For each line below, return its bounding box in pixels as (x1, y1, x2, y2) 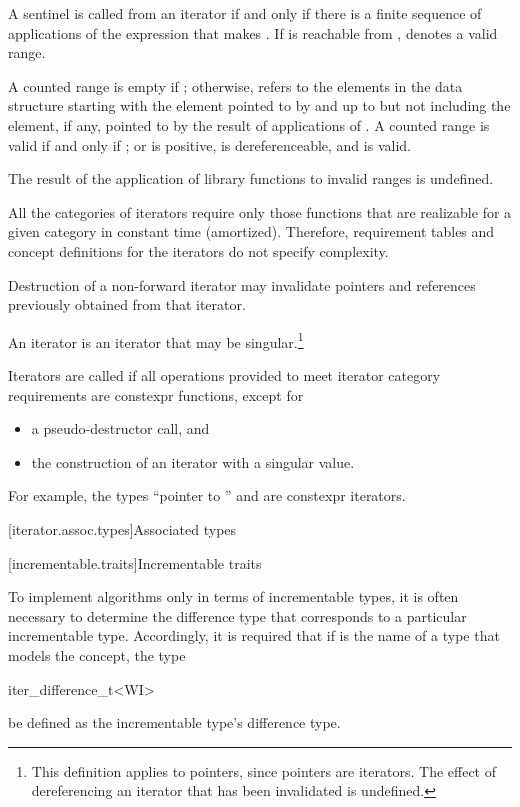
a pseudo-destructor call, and (31, 418, 210, 439)
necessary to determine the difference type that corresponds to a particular (8, 605, 467, 626)
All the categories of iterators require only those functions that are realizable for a (8, 201, 512, 222)
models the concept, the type (8, 644, 186, 665)
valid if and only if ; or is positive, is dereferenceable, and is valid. (8, 134, 411, 155)
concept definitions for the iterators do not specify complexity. (8, 240, 389, 261)
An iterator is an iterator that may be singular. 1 (8, 328, 304, 352)
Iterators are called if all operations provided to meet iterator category (8, 364, 441, 385)
